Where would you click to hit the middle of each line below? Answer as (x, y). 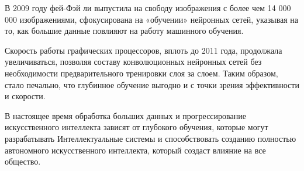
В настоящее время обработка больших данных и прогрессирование (125, 115)
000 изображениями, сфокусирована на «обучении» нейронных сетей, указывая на (152, 19)
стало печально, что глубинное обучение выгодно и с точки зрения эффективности (152, 84)
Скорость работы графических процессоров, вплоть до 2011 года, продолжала (144, 50)
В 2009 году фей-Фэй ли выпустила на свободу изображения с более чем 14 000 (148, 8)
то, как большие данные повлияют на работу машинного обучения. (124, 31)
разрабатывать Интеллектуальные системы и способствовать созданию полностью (151, 138)
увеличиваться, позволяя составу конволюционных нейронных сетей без (133, 62)
